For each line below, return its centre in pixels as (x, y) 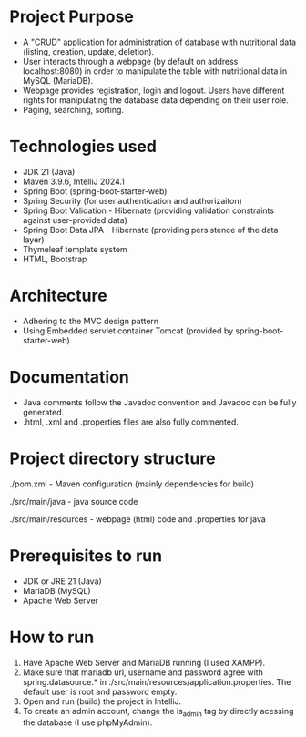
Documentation (70, 377)
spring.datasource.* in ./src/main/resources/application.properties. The (157, 681)
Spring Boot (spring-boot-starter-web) (95, 191)
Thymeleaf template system (75, 249)
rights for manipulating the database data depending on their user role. (155, 100)
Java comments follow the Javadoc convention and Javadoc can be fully (159, 402)
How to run (52, 637)
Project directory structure (112, 458)
